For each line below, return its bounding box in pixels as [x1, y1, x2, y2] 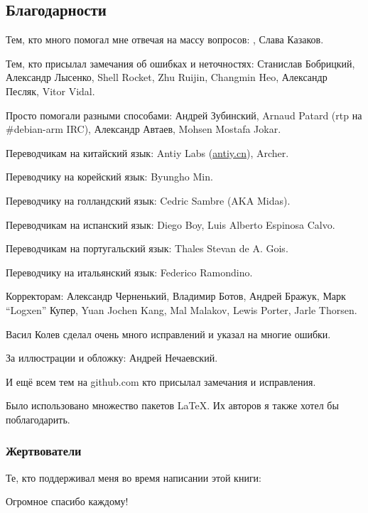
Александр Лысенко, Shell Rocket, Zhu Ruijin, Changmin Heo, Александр [6, 70, 328, 85]
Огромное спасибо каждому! [6, 494, 129, 509]
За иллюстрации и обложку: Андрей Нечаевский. [6, 350, 218, 365]
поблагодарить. [6, 411, 70, 426]
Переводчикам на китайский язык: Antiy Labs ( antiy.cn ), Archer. [6, 145, 289, 160]
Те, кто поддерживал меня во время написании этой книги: [6, 470, 262, 485]
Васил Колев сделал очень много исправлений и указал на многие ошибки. [6, 326, 331, 341]
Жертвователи [6, 442, 82, 460]
